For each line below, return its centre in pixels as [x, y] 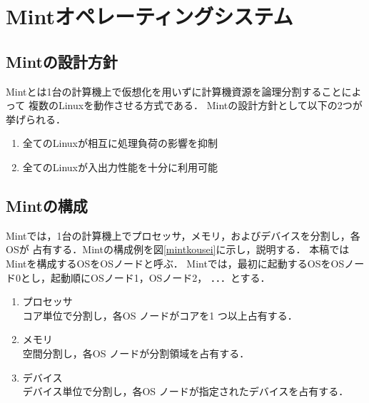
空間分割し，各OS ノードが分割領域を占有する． [136, 353]
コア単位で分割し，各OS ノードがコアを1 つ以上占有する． [160, 315]
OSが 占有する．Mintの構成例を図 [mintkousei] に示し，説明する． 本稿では [178, 249]
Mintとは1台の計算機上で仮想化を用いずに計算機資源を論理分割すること [174, 91]
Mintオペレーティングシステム [150, 16]
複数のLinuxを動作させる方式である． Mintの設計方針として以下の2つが [195, 105]
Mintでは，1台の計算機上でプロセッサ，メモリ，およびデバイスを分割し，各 [183, 235]
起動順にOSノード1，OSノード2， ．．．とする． [160, 277]
